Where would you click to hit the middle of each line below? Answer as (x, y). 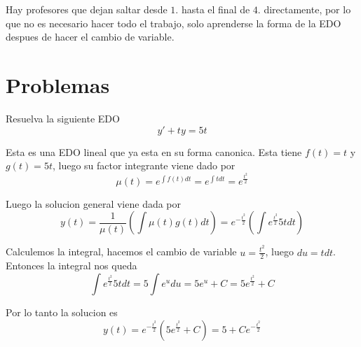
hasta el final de (216, 9)
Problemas (58, 84)
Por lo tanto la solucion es (62, 312)
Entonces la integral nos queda (71, 265)
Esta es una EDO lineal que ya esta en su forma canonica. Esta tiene (154, 151)
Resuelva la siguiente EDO (63, 118)
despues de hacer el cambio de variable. (90, 37)
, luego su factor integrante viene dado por (144, 165)
